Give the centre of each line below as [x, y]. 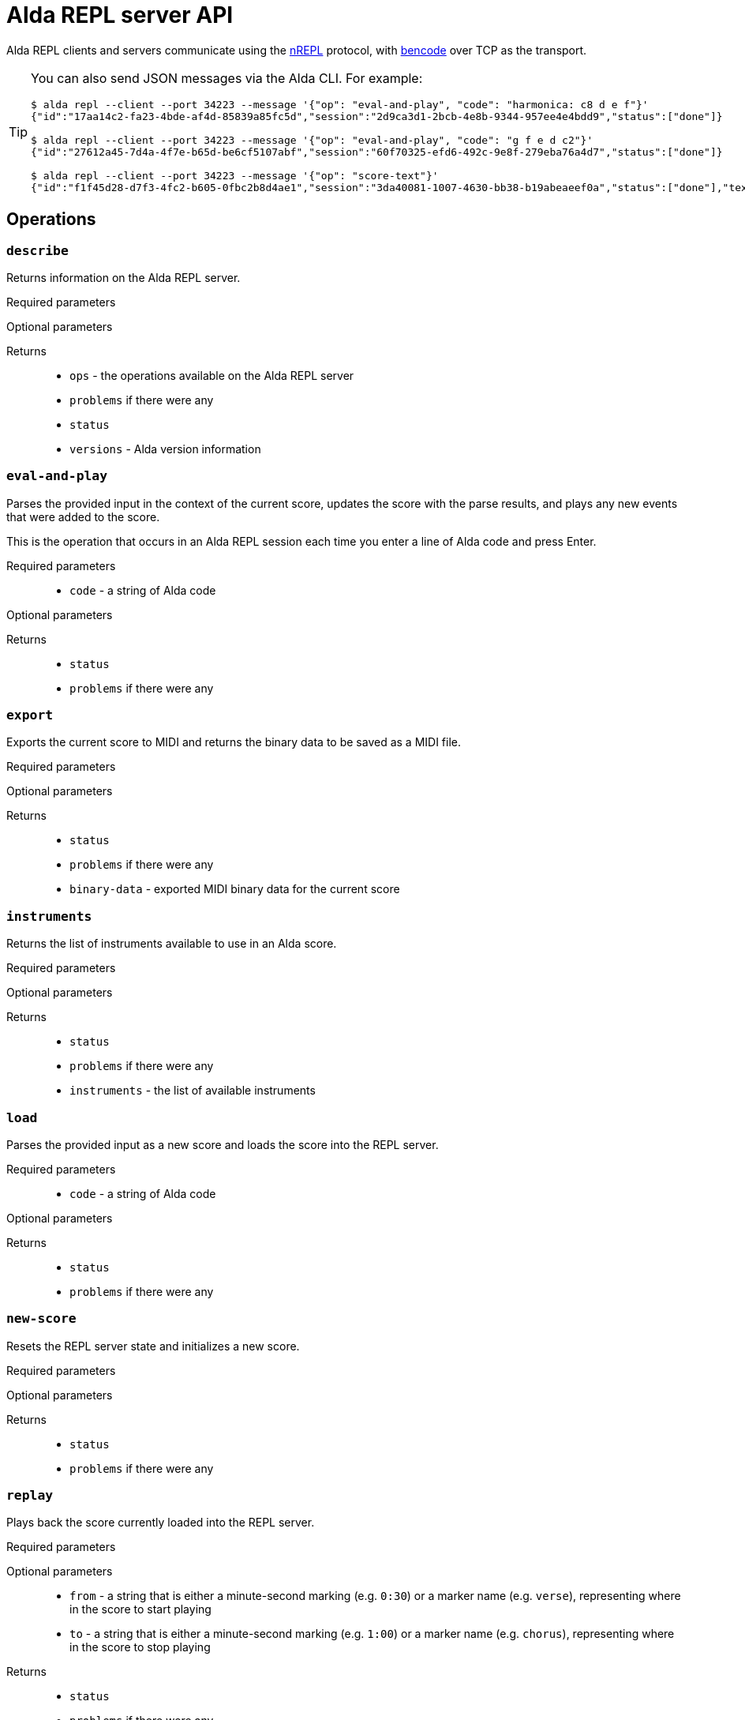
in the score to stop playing [140, 1647]
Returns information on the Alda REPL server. [124, 277]
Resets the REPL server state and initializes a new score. [153, 1346]
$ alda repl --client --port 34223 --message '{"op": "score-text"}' [235, 175]
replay [30, 1496]
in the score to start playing [140, 1609]
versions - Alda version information [165, 449]
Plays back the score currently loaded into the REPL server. [161, 1523]
